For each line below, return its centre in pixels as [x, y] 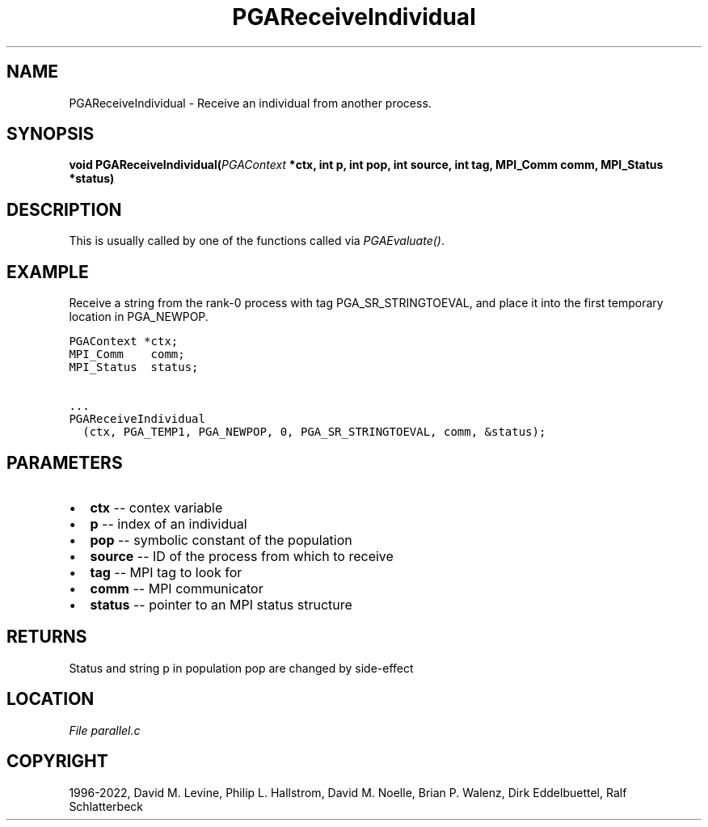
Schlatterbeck [106, 806]
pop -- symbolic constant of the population [221, 540]
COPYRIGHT [57, 762]
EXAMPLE [48, 272]
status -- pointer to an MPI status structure [221, 604]
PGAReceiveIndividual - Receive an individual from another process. [250, 103]
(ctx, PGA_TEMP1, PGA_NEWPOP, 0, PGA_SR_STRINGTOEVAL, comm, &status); [314, 432]
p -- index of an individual [169, 523]
